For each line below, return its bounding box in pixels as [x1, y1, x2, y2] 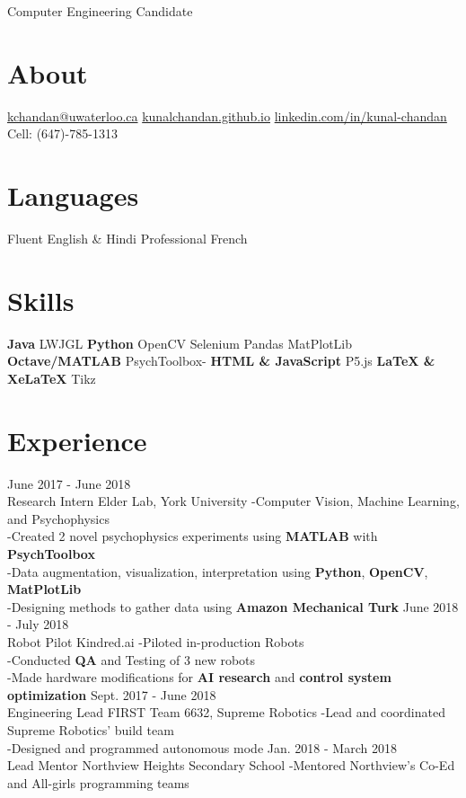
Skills [7, 281, 75, 318]
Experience [7, 421, 147, 458]
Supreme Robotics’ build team [7, 720, 174, 739]
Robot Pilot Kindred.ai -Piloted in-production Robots [7, 633, 304, 651]
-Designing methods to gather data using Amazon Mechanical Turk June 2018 [7, 597, 459, 616]
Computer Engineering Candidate [7, 2, 193, 20]
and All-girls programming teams [7, 773, 189, 792]
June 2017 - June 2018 [7, 474, 131, 492]
